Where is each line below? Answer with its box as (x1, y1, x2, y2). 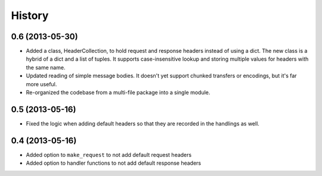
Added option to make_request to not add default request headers (26, 151, 192, 158)
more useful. (26, 80, 57, 87)
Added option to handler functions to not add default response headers (26, 159, 202, 166)
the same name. (26, 64, 66, 71)
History (11, 9, 49, 22)
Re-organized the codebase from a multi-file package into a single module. (26, 89, 210, 96)
